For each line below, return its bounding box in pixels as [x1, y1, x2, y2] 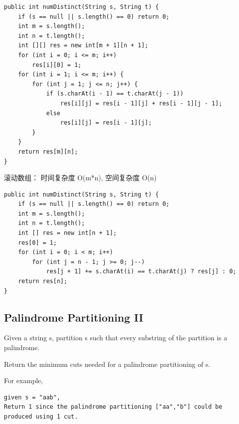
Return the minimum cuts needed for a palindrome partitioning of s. [4, 359, 210, 369]
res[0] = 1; [18, 239, 57, 246]
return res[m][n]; [18, 148, 78, 155]
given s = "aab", [4, 393, 60, 401]
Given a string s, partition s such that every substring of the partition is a [4, 332, 227, 343]
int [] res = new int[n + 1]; [18, 229, 117, 237]
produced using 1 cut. [4, 413, 78, 420]
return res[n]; [18, 278, 67, 285]
